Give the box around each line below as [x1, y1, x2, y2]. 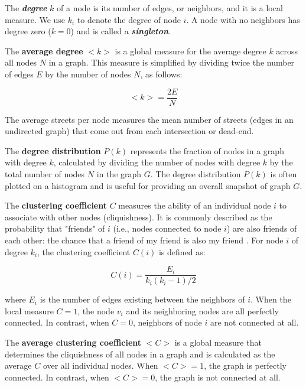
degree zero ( [5, 25, 51, 37]
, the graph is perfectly [204, 359, 287, 372]
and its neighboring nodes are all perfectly [126, 304, 279, 317]
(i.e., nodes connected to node [113, 222, 222, 235]
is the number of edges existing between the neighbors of [40, 293, 245, 305]
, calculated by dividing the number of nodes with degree [53, 156, 261, 168]
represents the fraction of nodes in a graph [130, 144, 284, 157]
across [276, 44, 298, 57]
